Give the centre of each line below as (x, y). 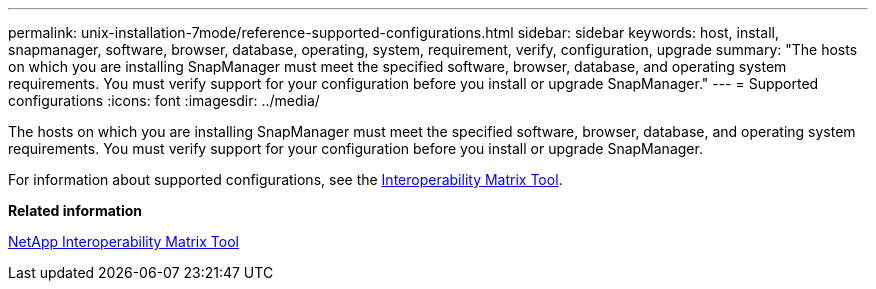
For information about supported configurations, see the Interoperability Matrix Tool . (285, 179)
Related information (75, 210)
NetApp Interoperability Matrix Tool (123, 241)
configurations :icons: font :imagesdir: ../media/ (164, 100)
